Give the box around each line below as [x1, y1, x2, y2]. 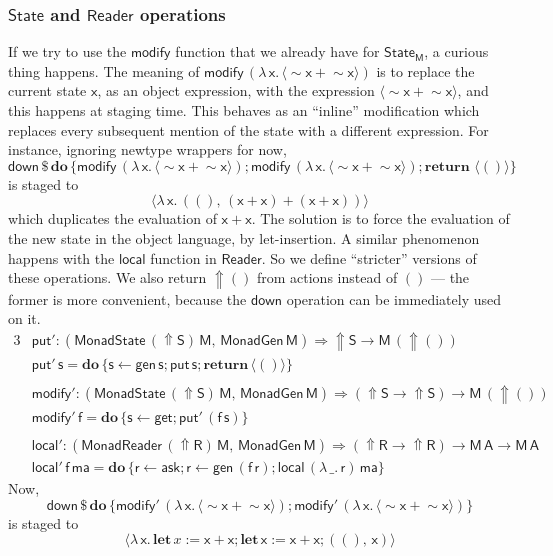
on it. [8, 308, 41, 329]
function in [150, 247, 217, 268]
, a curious [424, 41, 489, 62]
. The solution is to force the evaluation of [251, 208, 510, 229]
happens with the [8, 247, 115, 268]
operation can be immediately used [286, 288, 502, 309]
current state [8, 80, 87, 101]
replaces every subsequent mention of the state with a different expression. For [8, 119, 489, 140]
